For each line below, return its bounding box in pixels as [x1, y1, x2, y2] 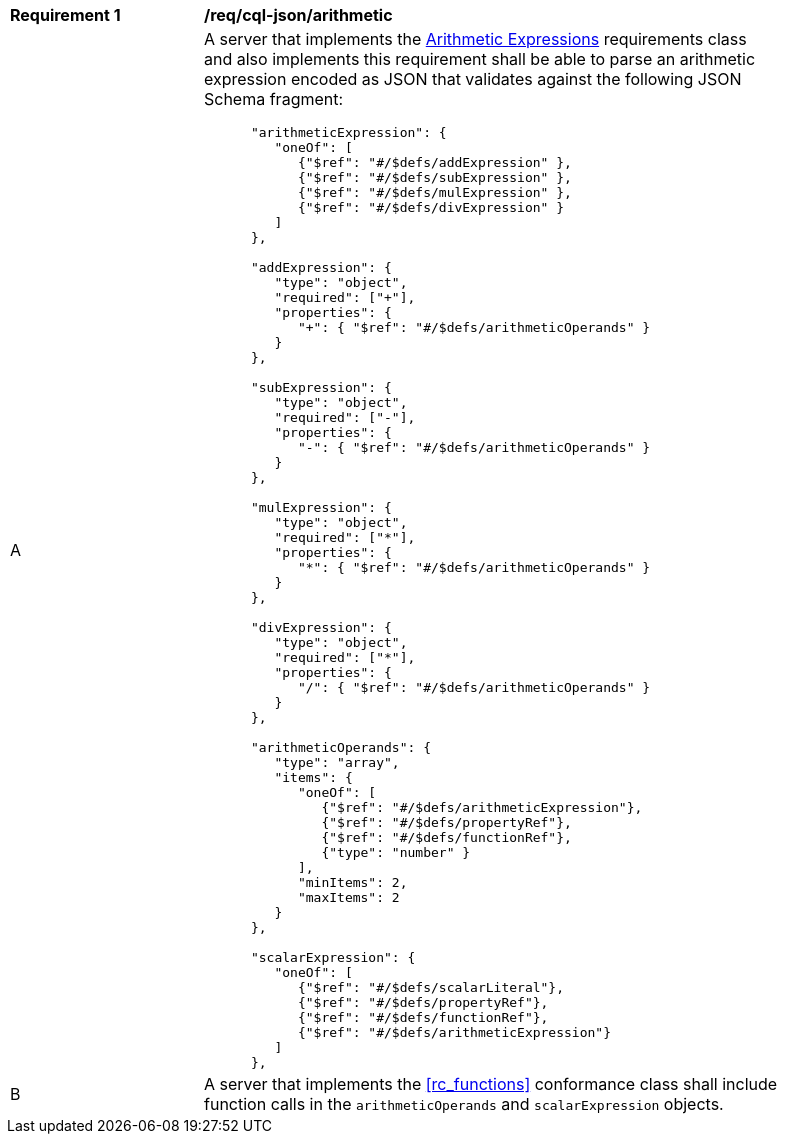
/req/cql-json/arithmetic [204, 5, 393, 25]
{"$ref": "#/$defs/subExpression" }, [297, 170, 572, 185]
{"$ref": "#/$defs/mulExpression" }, [297, 185, 572, 200]
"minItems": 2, [297, 875, 408, 890]
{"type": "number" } [321, 845, 471, 860]
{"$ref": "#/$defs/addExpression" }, [297, 155, 572, 170]
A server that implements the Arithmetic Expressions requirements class [204, 29, 747, 49]
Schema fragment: [204, 89, 344, 109]
